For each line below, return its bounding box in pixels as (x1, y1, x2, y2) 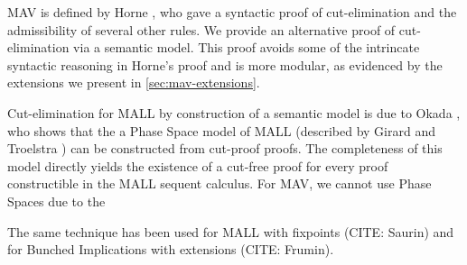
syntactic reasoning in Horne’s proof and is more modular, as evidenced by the (7, 55, 443, 74)
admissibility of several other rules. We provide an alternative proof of (7, 20, 396, 39)
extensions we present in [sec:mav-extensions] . (7, 73, 260, 92)
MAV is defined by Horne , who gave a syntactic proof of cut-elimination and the (7, 3, 457, 21)
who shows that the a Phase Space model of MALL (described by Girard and (7, 121, 436, 140)
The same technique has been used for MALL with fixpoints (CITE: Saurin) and (7, 222, 454, 241)
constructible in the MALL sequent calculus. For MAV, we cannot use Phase (7, 174, 432, 193)
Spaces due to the (7, 191, 106, 210)
